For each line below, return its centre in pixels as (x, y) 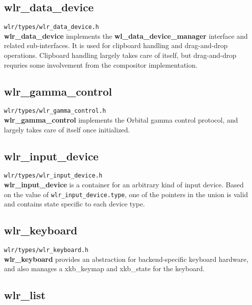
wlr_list (25, 295)
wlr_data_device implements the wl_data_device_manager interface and (126, 36)
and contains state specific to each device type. (74, 204)
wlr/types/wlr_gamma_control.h (55, 111)
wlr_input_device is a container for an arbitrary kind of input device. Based (124, 185)
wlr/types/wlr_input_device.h (53, 176)
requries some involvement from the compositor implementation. (101, 64)
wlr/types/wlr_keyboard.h (46, 250)
